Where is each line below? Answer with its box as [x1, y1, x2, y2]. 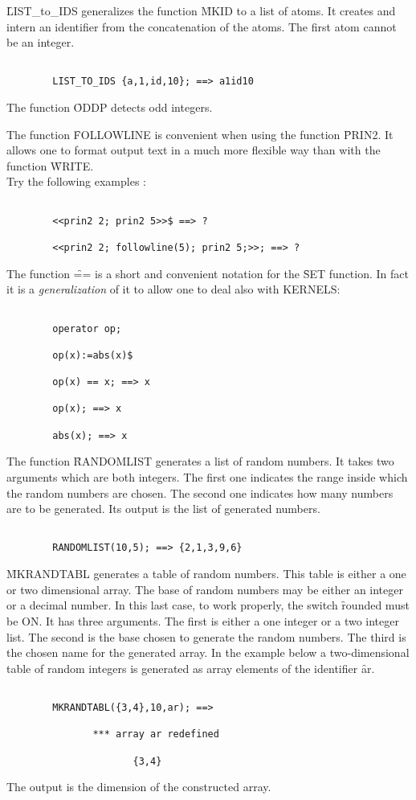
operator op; [52, 322, 122, 334]
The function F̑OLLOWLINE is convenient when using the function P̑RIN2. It [6, 125, 394, 142]
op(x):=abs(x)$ [52, 349, 133, 361]
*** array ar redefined [92, 728, 219, 741]
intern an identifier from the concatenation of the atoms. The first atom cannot [6, 18, 397, 35]
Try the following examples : [6, 173, 146, 190]
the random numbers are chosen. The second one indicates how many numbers [6, 484, 394, 501]
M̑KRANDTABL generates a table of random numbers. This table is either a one [6, 565, 406, 582]
